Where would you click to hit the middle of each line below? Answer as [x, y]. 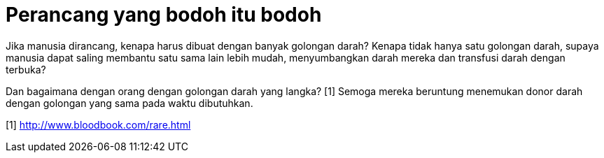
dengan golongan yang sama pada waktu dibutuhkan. [129, 103]
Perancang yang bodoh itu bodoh [164, 15]
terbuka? [26, 69]
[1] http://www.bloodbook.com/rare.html [98, 124]
